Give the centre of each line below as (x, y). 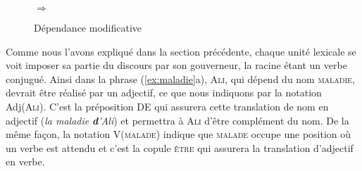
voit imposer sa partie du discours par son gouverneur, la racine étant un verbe (176, 65)
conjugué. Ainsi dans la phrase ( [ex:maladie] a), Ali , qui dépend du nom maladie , (180, 78)
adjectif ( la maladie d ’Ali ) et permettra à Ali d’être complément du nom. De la (177, 120)
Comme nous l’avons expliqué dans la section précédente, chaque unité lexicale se (181, 51)
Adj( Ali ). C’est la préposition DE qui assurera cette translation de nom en (167, 106)
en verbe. (25, 161)
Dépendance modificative (88, 27)
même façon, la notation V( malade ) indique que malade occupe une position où (179, 134)
